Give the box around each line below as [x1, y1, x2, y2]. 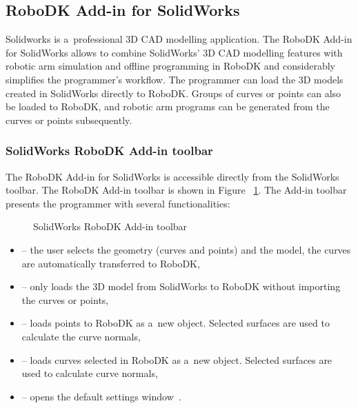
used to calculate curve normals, [21, 366, 158, 380]
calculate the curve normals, [21, 329, 141, 343]
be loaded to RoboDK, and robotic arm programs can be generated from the [6, 99, 330, 114]
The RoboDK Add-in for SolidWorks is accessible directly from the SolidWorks [6, 169, 339, 183]
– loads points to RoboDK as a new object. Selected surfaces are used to [21, 316, 330, 330]
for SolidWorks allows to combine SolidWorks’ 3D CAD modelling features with [6, 45, 343, 59]
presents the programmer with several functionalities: [6, 196, 230, 210]
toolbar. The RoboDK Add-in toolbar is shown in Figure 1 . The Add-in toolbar [6, 183, 347, 197]
